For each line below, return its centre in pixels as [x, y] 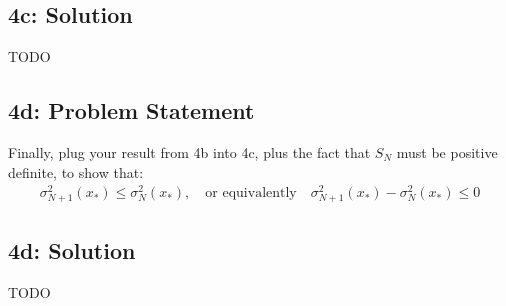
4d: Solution [72, 249]
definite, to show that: [76, 171]
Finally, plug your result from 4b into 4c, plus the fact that [189, 152]
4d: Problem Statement [131, 110]
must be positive [447, 152]
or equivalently [251, 193]
